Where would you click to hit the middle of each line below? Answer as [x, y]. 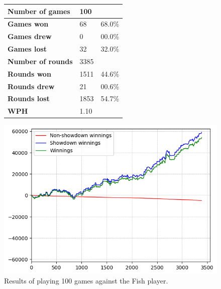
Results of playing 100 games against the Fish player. [86, 281]
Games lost [27, 49]
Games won [28, 24]
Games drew [30, 36]
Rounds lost [29, 98]
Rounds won [29, 73]
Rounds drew [31, 86]
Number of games [39, 11]
